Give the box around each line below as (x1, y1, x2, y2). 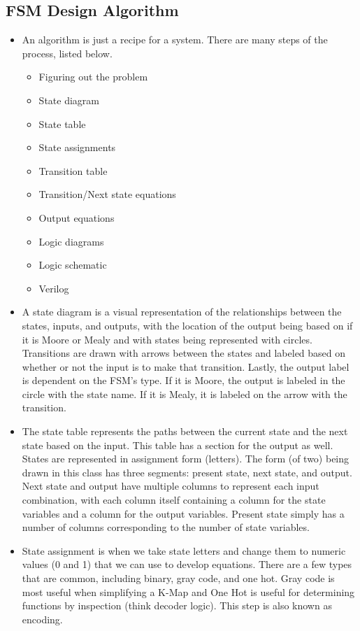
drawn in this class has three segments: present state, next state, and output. (22, 465, 352, 479)
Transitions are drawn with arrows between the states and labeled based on (22, 346, 346, 360)
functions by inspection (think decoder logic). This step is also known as (22, 598, 332, 613)
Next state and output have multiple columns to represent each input (22, 478, 319, 493)
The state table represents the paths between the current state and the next (22, 424, 348, 439)
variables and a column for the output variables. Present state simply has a (22, 506, 345, 520)
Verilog (38, 281, 69, 295)
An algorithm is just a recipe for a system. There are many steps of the (22, 32, 328, 47)
